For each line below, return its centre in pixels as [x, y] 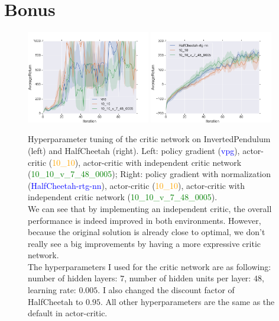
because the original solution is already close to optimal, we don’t [147, 232]
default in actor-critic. [68, 313]
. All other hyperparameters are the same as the [187, 301]
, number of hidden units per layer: [188, 278]
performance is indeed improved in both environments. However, [145, 220]
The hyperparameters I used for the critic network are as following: [150, 266]
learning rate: [52, 290]
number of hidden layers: [73, 278]
